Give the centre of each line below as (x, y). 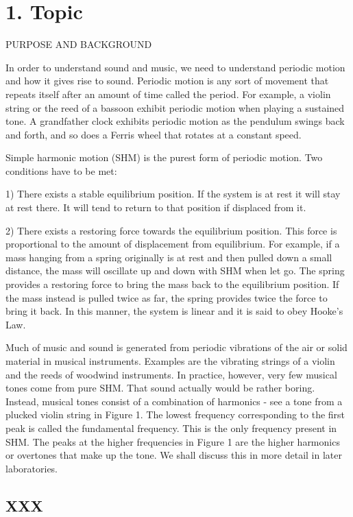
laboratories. (32, 468)
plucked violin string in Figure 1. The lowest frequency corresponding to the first (175, 414)
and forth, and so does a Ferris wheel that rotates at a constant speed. (154, 134)
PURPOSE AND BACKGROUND (79, 44)
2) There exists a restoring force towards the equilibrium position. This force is (171, 230)
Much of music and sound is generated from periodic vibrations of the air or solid (176, 347)
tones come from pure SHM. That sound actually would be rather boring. (160, 388)
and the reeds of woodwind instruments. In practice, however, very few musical (171, 374)
